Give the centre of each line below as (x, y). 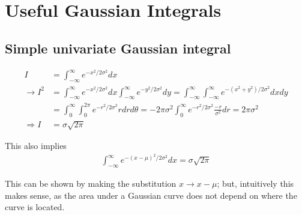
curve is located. (35, 207)
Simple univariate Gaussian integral (118, 48)
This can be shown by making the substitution (91, 183)
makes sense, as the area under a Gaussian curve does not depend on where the (151, 195)
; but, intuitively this (255, 183)
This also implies (36, 146)
